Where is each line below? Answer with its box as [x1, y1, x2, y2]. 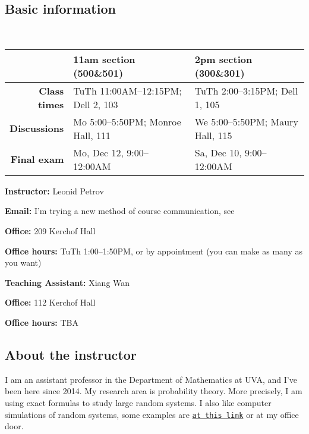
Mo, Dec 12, [73, 145, 124, 159]
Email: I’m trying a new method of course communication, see [5, 205, 235, 217]
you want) [5, 256, 42, 269]
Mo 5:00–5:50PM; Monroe [73, 114, 181, 128]
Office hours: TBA [5, 316, 78, 328]
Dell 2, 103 [73, 97, 118, 111]
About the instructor [5, 345, 137, 363]
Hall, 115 [194, 128, 232, 142]
